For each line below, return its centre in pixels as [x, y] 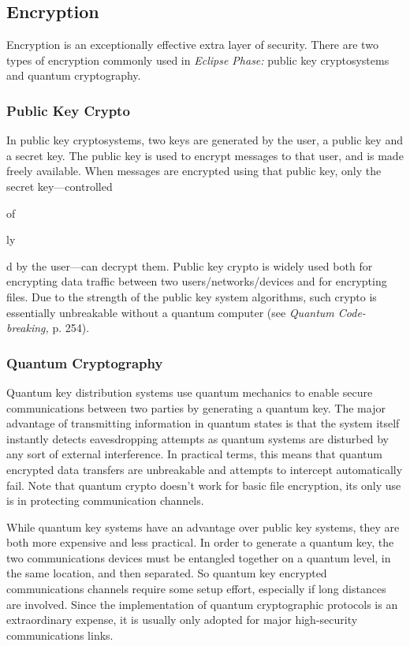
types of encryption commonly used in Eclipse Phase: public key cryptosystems [198, 60]
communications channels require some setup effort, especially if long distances [196, 589]
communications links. [60, 635]
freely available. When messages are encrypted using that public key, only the [194, 171]
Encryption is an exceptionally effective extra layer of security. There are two [192, 45]
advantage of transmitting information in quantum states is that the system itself [203, 423]
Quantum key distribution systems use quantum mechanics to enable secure [190, 392]
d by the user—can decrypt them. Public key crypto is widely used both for [190, 265]
